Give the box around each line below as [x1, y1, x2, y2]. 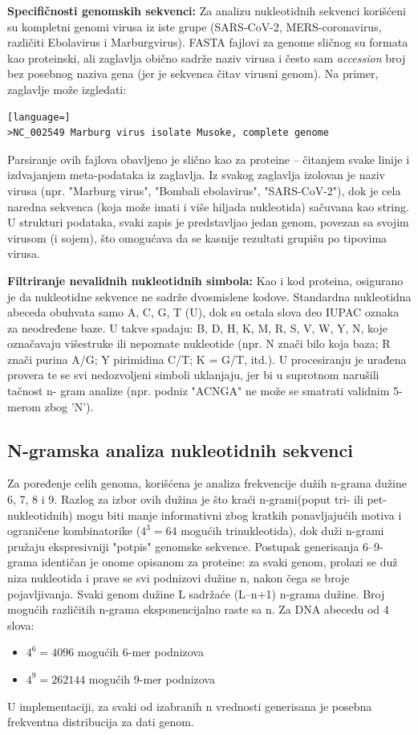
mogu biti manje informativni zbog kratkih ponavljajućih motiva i [76, 506, 402, 523]
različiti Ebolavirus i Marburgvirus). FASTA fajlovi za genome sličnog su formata [7, 34, 408, 51]
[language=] [7, 111, 71, 123]
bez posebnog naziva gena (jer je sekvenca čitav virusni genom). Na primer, [7, 65, 379, 82]
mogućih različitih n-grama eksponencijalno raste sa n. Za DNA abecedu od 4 [7, 601, 389, 618]
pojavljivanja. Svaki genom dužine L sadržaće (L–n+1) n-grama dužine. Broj [7, 585, 385, 602]
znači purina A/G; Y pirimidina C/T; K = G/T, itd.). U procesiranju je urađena [7, 350, 407, 367]
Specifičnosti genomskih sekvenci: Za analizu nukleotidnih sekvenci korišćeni [7, 2, 406, 18]
